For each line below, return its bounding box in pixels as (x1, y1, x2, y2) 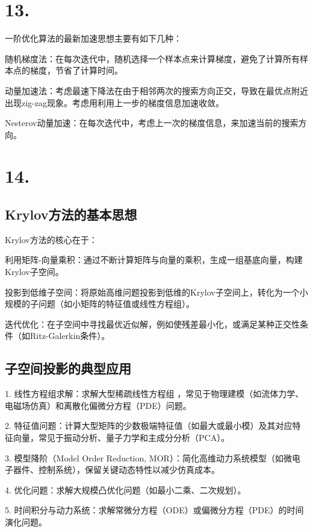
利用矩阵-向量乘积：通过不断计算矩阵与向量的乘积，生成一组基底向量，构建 (5, 253, 303, 266)
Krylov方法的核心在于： (5, 233, 98, 245)
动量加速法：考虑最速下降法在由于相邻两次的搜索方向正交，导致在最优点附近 (5, 84, 308, 97)
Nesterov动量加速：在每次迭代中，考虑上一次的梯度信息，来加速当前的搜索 (5, 116, 299, 129)
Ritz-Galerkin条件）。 (29, 329, 110, 342)
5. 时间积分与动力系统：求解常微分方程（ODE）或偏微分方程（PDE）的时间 (5, 504, 304, 516)
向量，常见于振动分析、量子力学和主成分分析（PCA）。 (13, 431, 230, 443)
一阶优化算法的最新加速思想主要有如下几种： (5, 32, 182, 45)
